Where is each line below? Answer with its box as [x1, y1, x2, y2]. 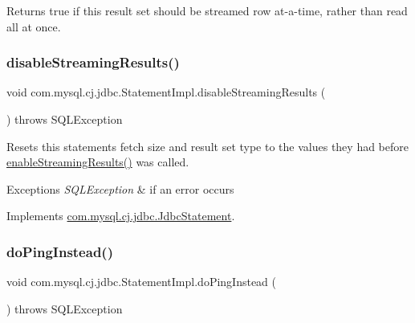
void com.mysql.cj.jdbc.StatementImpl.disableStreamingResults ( [6, 84, 326, 100]
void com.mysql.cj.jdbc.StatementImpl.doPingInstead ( [6, 273, 276, 290]
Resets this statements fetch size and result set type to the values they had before [6, 137, 409, 154]
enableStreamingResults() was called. [6, 153, 189, 170]
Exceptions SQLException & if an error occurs [6, 180, 234, 197]
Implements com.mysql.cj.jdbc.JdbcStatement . [6, 207, 235, 224]
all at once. [6, 18, 61, 35]
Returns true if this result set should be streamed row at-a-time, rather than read [6, 2, 408, 18]
